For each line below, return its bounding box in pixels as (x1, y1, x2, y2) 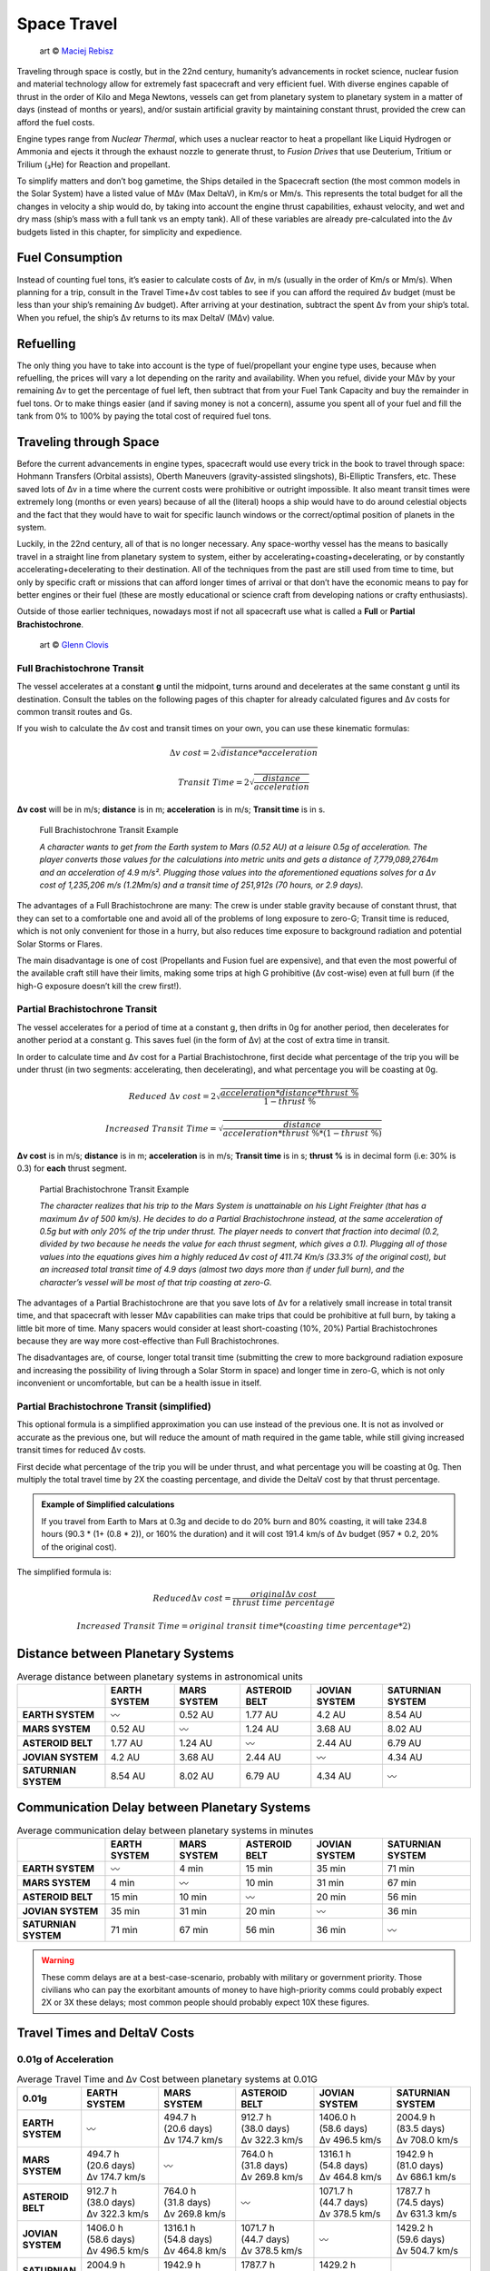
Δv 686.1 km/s (396, 2170, 456, 2183)
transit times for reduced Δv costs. (16, 1444, 147, 1455)
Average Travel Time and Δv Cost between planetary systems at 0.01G (16, 2072, 318, 2085)
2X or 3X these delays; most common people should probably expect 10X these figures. (41, 1997, 369, 2008)
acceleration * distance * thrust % (220, 1088, 359, 1098)
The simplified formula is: (16, 1566, 113, 1577)
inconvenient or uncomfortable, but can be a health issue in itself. (16, 1377, 262, 1389)
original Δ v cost (250, 1590, 318, 1600)
